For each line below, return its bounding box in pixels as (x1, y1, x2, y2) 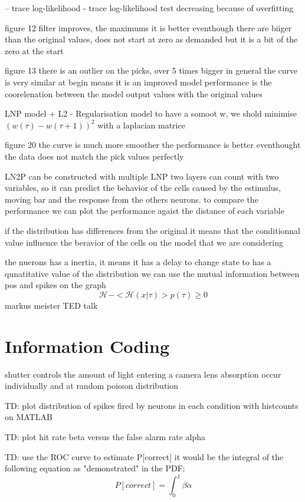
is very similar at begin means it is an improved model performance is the (5, 75, 272, 88)
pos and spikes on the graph (5, 279, 106, 291)
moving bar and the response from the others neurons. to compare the (5, 193, 258, 205)
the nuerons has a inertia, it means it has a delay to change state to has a (5, 256, 271, 268)
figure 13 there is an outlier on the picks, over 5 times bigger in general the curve (5, 64, 298, 77)
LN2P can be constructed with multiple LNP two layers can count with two (5, 170, 279, 182)
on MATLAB (5, 411, 53, 423)
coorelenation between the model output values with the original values (5, 87, 263, 100)
